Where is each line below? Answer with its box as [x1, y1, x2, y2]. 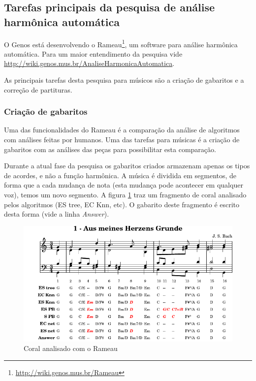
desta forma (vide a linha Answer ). [4, 209, 109, 219]
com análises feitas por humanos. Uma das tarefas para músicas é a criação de [4, 134, 240, 145]
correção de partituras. [4, 84, 72, 95]
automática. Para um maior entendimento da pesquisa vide [4, 48, 183, 59]
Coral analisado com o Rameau [24, 343, 118, 353]
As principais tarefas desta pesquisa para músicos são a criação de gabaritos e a [4, 75, 244, 85]
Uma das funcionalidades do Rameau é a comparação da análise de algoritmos [4, 125, 240, 135]
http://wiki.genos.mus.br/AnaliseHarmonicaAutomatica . [4, 58, 175, 68]
